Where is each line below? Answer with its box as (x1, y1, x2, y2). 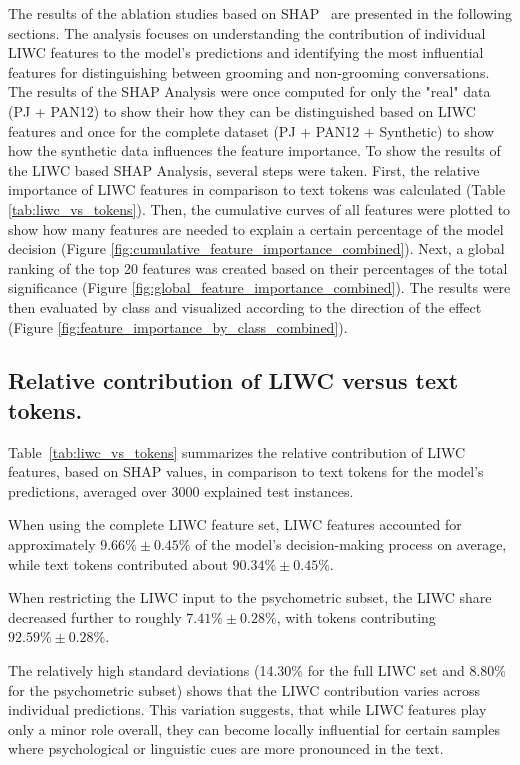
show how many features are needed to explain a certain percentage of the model (8, 218, 504, 239)
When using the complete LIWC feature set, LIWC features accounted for (8, 514, 462, 535)
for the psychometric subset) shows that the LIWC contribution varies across (8, 679, 480, 700)
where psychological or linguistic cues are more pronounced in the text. (8, 738, 444, 759)
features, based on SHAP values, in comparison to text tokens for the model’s (8, 461, 484, 482)
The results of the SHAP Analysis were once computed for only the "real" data (8, 81, 491, 102)
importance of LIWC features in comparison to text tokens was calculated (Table (8, 179, 506, 200)
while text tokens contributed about (8, 553, 228, 574)
